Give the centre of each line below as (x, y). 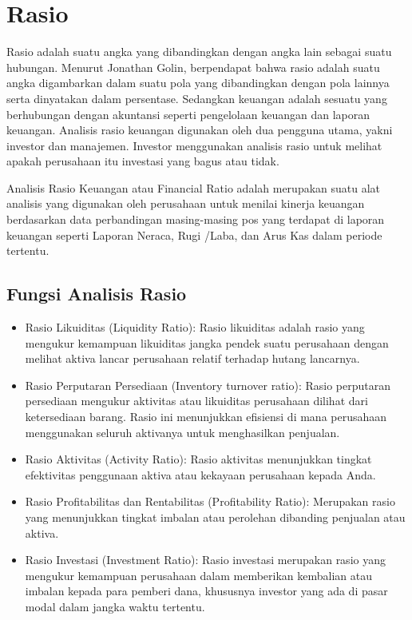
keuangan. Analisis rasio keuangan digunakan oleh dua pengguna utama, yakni (200, 130)
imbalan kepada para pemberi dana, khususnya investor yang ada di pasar (206, 591)
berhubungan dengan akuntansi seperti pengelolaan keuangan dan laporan (188, 114)
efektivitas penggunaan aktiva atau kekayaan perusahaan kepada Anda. (200, 474)
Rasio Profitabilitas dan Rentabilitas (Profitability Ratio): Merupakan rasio (210, 501)
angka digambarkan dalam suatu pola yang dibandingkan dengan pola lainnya (198, 83)
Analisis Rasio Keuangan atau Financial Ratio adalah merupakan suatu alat (194, 187)
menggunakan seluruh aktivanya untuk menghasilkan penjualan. (182, 432)
